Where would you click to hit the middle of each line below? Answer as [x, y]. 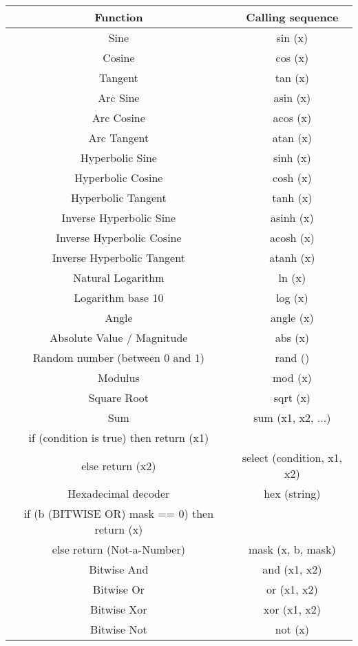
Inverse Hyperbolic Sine [119, 218]
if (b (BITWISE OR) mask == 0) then [119, 513]
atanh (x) [292, 258]
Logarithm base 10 [119, 297]
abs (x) [292, 337]
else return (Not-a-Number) [118, 549]
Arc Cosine [118, 118]
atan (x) [292, 138]
